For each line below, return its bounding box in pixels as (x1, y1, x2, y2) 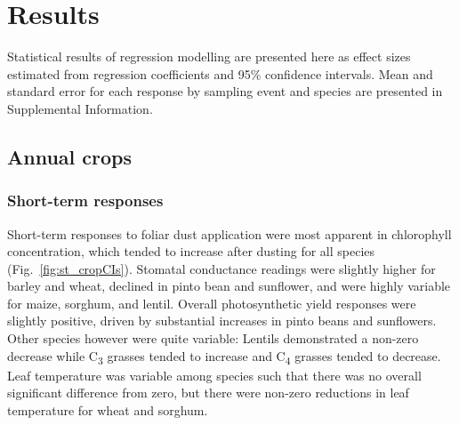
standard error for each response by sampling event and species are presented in (7, 82, 443, 100)
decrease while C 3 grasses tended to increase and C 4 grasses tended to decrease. (7, 346, 441, 367)
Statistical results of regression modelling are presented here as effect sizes (7, 47, 411, 66)
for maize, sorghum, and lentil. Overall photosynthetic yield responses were (7, 293, 416, 312)
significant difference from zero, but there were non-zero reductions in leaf (7, 383, 409, 402)
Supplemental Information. (7, 99, 153, 117)
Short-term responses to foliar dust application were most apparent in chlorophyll (7, 224, 452, 243)
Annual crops (7, 142, 133, 170)
